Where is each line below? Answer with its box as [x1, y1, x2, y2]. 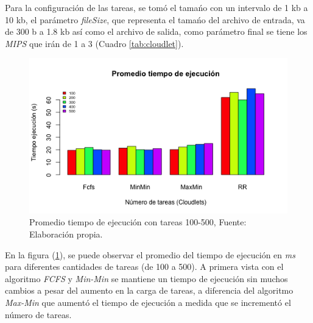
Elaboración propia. [29, 227, 103, 240]
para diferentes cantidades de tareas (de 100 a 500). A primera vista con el [5, 260, 284, 273]
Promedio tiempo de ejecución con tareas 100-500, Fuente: [29, 216, 247, 228]
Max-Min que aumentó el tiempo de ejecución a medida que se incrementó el [5, 296, 291, 308]
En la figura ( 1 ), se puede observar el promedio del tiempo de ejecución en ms [5, 248, 295, 261]
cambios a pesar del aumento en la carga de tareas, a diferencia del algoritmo [5, 284, 294, 297]
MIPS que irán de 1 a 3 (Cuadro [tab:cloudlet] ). [5, 37, 184, 49]
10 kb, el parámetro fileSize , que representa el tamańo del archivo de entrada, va [5, 13, 305, 26]
